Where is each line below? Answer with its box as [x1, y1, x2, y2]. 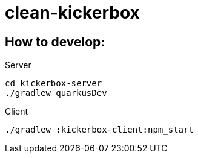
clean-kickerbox [5, 2, 140, 23]
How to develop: [5, 34, 105, 49]
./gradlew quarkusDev [5, 88, 107, 98]
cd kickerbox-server [5, 78, 102, 89]
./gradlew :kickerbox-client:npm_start [5, 125, 194, 135]
